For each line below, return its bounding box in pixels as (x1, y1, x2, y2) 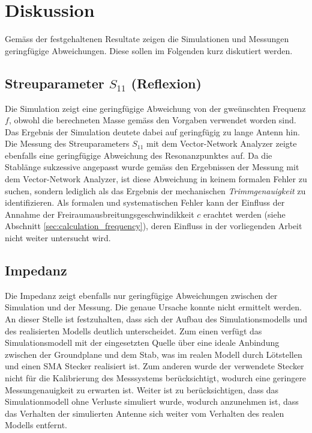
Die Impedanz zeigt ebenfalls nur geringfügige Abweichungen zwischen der (5, 289, 278, 301)
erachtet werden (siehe (203, 207, 286, 220)
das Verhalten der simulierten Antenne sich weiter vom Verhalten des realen (5, 407, 284, 419)
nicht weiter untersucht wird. (5, 232, 111, 244)
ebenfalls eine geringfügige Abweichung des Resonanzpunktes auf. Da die (5, 149, 272, 161)
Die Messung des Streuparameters (5, 137, 130, 150)
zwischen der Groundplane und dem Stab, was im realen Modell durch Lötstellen (5, 348, 302, 360)
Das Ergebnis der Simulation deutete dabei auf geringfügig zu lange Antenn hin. (5, 125, 300, 138)
